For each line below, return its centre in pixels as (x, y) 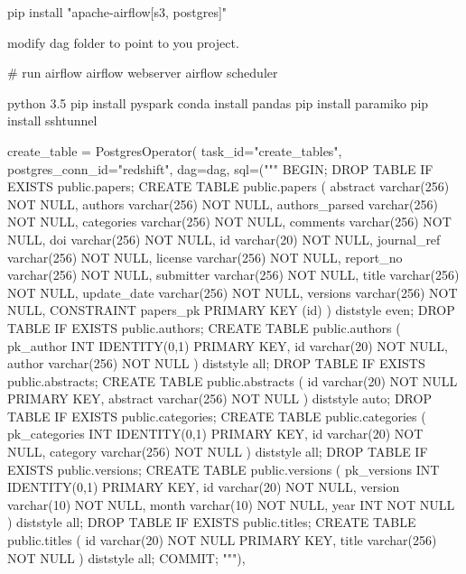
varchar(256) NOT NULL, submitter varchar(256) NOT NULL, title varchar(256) (233, 275)
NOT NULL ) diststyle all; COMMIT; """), (126, 557)
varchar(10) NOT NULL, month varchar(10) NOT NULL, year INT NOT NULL (231, 504)
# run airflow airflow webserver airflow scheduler (143, 73)
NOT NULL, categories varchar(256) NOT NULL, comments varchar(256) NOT (229, 222)
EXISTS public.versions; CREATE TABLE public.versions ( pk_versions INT (224, 469)
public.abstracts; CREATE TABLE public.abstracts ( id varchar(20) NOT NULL (233, 380)
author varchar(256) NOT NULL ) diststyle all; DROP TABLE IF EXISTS (216, 363)
